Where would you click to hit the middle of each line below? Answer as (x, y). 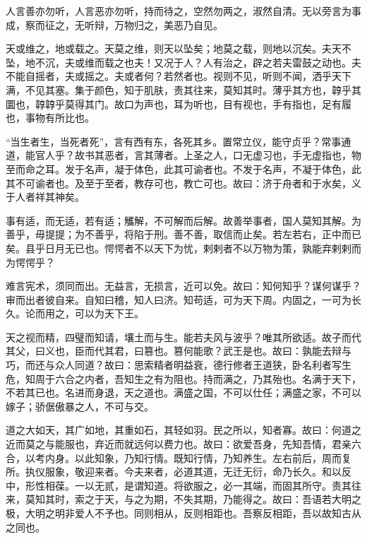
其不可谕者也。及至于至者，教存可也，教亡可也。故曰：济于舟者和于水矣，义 (183, 183)
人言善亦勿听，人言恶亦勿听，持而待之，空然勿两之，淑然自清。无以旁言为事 (183, 11)
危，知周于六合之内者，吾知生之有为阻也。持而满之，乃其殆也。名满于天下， (183, 378)
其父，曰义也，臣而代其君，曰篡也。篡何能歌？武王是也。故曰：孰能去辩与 (179, 351)
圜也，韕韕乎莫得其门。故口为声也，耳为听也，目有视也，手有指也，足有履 (179, 103)
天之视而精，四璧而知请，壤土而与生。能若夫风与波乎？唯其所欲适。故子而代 (183, 337)
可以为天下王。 (109, 313)
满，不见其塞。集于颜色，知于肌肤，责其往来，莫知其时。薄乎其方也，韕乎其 (183, 89)
